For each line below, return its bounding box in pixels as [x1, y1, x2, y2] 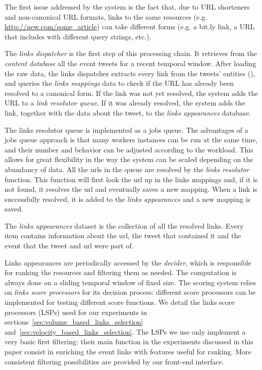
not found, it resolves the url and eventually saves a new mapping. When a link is [5, 184, 257, 194]
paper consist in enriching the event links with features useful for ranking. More [5, 346, 251, 356]
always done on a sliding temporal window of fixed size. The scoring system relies [5, 277, 256, 287]
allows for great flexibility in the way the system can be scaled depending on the [5, 154, 253, 165]
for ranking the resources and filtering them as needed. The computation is [5, 267, 237, 278]
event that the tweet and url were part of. [5, 240, 134, 251]
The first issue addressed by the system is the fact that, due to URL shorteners [5, 2, 250, 12]
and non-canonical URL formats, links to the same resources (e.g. [5, 11, 207, 22]
